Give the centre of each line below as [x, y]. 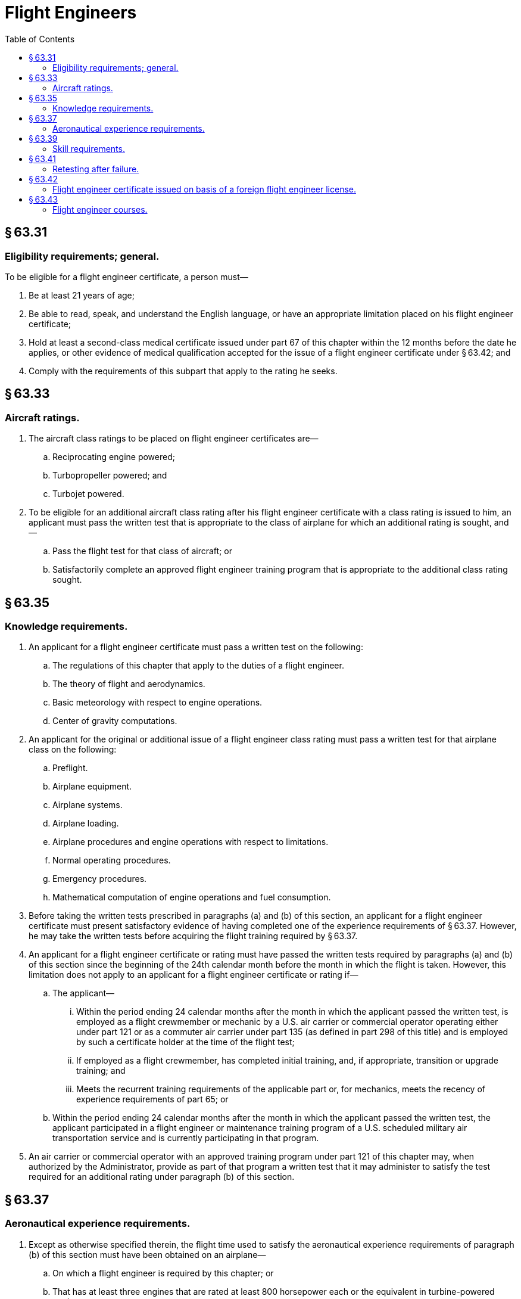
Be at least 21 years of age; [82, 295]
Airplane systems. [88, 805]
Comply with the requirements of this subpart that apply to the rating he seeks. [183, 371]
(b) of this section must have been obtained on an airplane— [147, 1254]
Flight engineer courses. [100, 209]
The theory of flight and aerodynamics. [129, 684]
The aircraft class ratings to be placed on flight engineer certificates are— [174, 439]
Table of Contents [40, 39]
